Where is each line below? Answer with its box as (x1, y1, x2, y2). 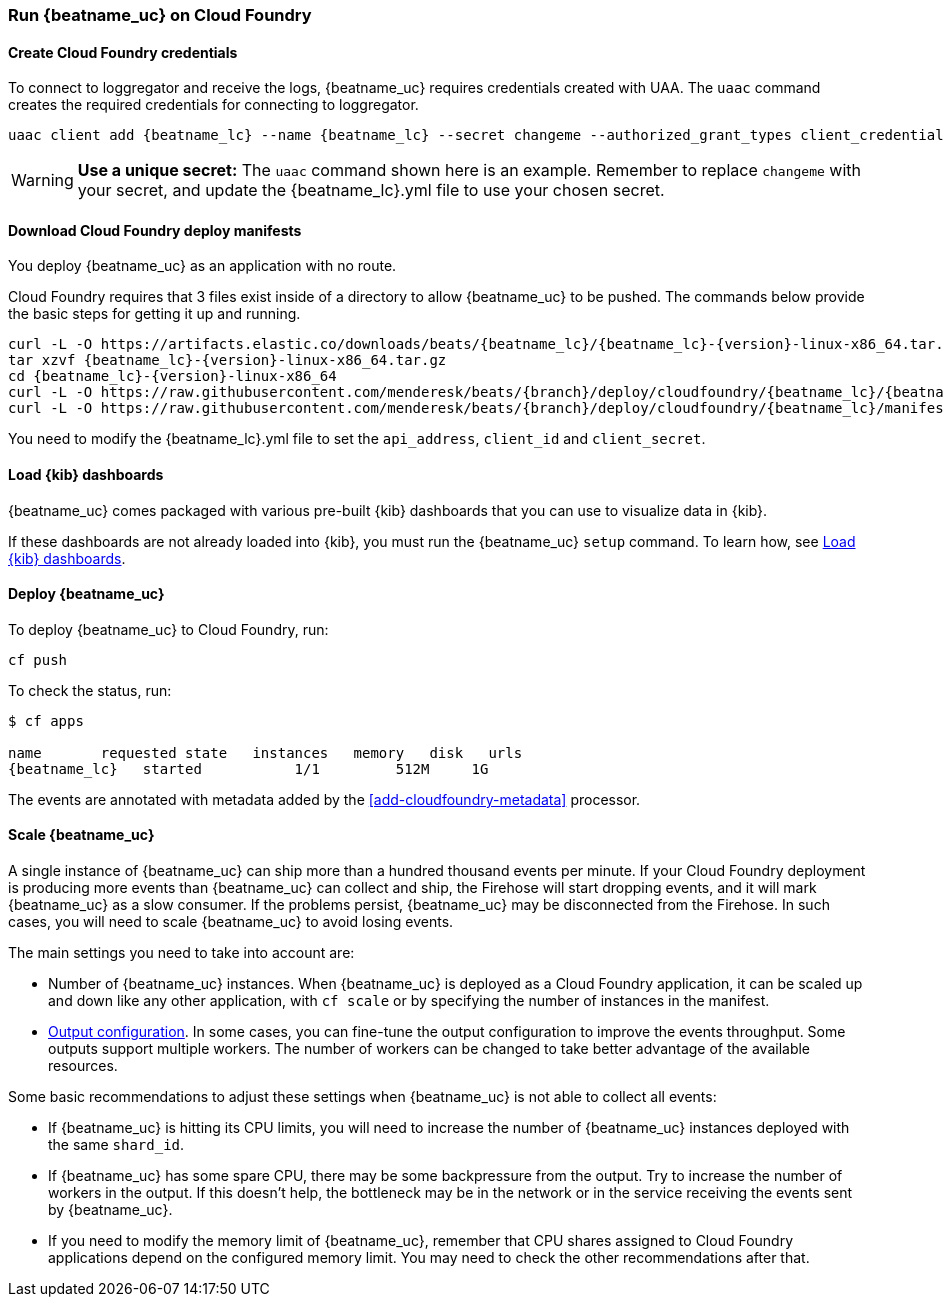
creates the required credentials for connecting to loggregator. (8, 96, 419, 114)
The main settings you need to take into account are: (8, 944, 355, 962)
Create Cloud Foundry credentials (8, 43, 238, 61)
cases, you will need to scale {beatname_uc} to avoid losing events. (8, 913, 454, 931)
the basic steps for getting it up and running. (8, 305, 301, 323)
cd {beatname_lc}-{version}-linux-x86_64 (8, 368, 337, 385)
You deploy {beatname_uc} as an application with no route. (8, 257, 397, 275)
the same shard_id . (48, 1136, 185, 1154)
